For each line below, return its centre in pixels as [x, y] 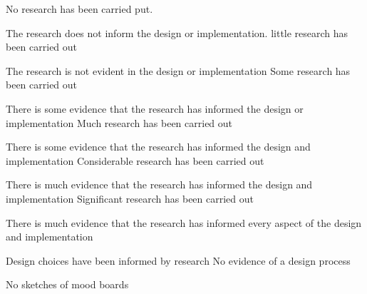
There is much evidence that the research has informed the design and [159, 184]
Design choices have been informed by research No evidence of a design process [178, 260]
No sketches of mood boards [67, 284]
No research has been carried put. [79, 9]
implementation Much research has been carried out [119, 122]
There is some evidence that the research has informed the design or [155, 108]
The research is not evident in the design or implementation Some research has [178, 70]
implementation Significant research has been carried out [130, 198]
